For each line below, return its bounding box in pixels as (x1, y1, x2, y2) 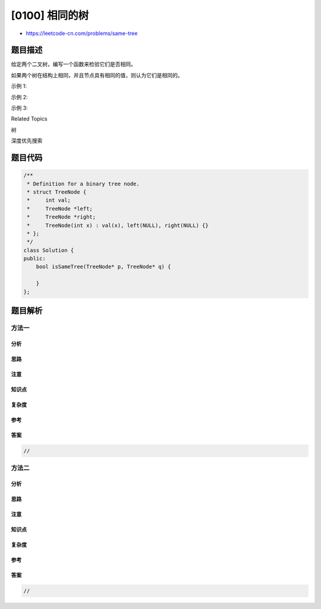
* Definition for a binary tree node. (27, 180, 140, 187)
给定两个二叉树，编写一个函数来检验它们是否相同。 (11, 61, 136, 68)
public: (23, 255, 46, 262)
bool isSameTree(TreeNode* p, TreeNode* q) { (36, 263, 171, 270)
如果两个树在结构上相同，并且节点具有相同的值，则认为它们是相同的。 (11, 71, 183, 78)
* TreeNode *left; (27, 205, 93, 212)
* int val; (27, 197, 71, 204)
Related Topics (11, 115, 48, 122)
